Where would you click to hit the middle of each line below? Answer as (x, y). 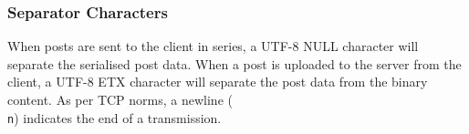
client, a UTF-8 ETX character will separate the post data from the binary (218, 82)
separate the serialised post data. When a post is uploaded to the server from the (234, 63)
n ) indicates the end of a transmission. (115, 117)
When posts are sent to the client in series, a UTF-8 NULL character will (213, 46)
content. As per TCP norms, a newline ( (120, 99)
